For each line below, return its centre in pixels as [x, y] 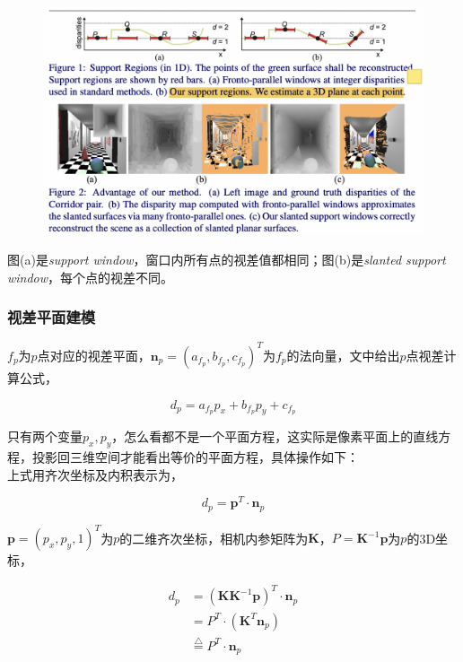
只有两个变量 [45, 436]
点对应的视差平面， [94, 355]
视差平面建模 [52, 317]
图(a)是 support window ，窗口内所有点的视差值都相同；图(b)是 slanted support [227, 259]
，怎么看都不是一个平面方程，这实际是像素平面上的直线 [275, 436]
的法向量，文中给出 [343, 355]
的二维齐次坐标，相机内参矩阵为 [214, 538]
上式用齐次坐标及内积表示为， [95, 474]
